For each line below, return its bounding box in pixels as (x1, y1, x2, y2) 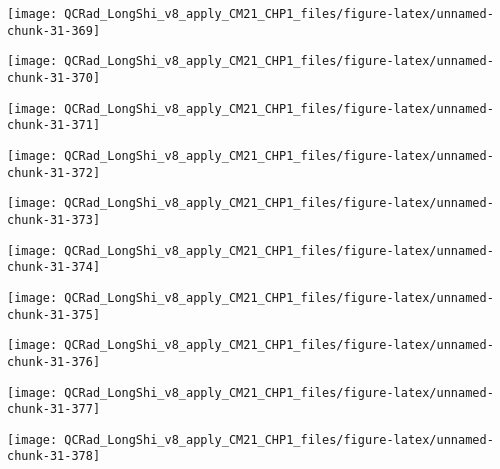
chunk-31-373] (7, 212, 101, 227)
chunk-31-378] (7, 449, 101, 464)
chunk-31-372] (7, 165, 101, 180)
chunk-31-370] (7, 70, 101, 85)
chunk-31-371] (7, 118, 101, 133)
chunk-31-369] (7, 23, 101, 38)
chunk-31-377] (7, 402, 101, 417)
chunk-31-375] (7, 307, 101, 322)
